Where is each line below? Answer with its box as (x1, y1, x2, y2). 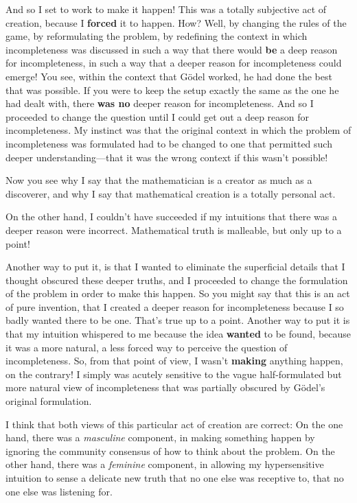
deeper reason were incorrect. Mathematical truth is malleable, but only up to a (5, 222, 342, 237)
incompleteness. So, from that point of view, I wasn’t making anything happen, (5, 353, 343, 368)
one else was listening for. (5, 484, 113, 498)
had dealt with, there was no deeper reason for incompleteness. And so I (5, 96, 314, 110)
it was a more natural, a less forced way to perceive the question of (5, 340, 288, 354)
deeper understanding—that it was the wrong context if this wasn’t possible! (5, 150, 328, 164)
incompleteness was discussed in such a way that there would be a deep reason (5, 42, 338, 56)
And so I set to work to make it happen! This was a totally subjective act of (5, 2, 327, 16)
